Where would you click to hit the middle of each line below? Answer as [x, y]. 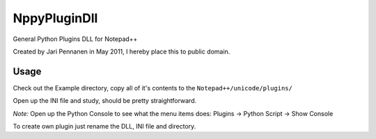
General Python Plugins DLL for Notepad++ [75, 39]
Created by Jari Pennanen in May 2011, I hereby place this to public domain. [122, 51]
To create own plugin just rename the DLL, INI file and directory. [104, 126]
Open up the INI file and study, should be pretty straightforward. [105, 101]
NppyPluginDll [55, 18]
